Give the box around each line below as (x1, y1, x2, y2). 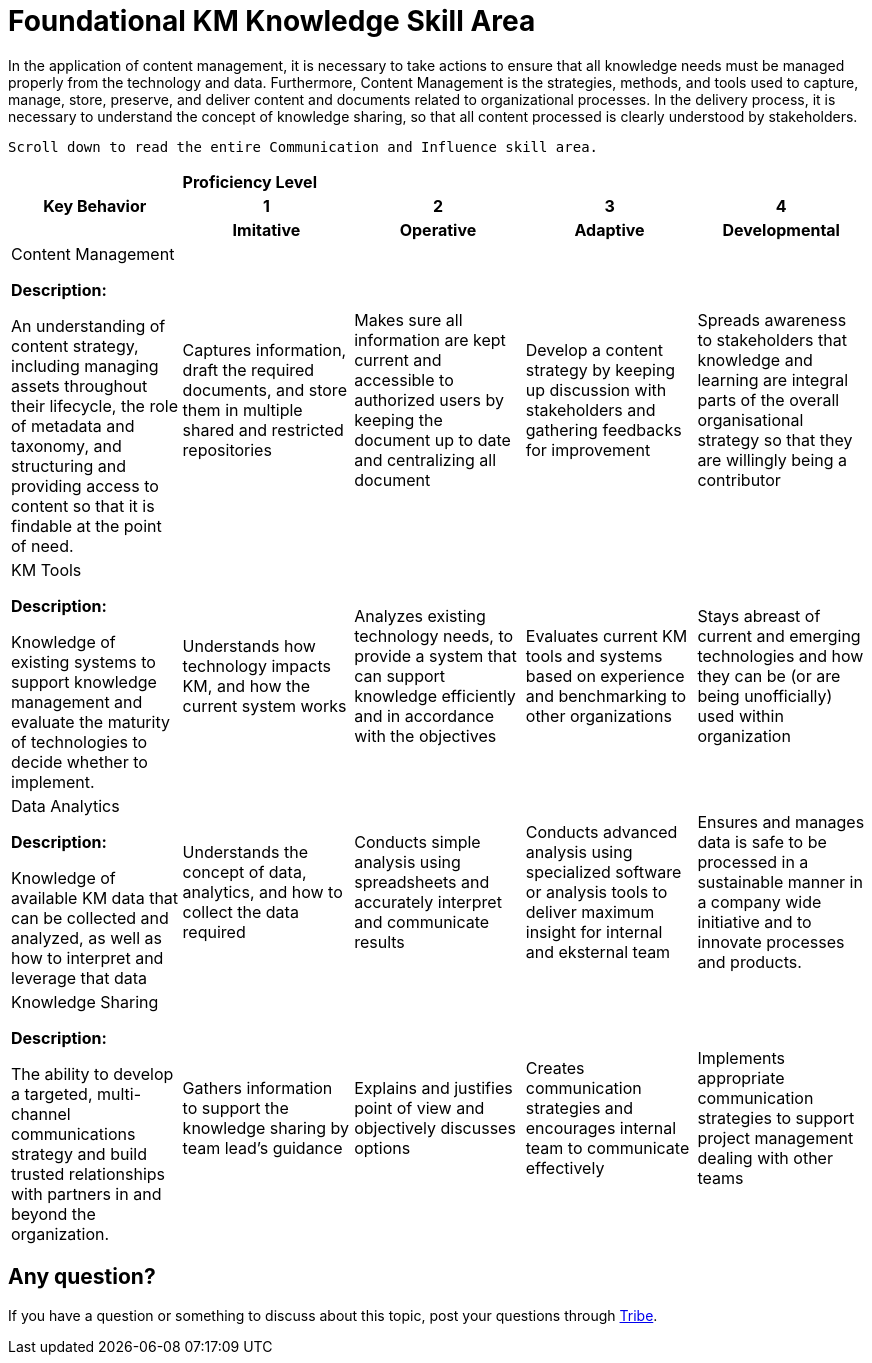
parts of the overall (697, 389, 840, 410)
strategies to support (697, 1107, 855, 1128)
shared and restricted (182, 419, 344, 440)
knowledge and (697, 349, 813, 370)
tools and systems (525, 645, 663, 666)
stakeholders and (525, 399, 656, 420)
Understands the (182, 841, 309, 862)
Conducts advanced (525, 821, 678, 842)
